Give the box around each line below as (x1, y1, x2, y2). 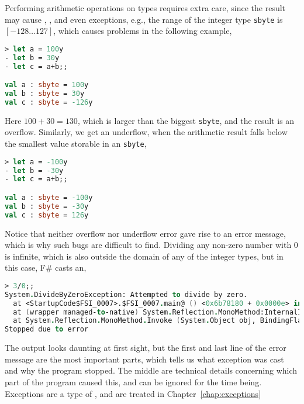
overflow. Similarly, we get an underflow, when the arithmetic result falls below (5, 126, 288, 138)
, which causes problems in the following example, (53, 25, 232, 37)
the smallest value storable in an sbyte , (5, 137, 147, 149)
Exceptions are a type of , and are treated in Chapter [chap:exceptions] (5, 387, 261, 399)
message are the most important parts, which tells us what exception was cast (5, 353, 284, 365)
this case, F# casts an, (5, 261, 87, 274)
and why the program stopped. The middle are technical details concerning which (5, 364, 298, 377)
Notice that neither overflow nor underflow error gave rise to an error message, (5, 227, 286, 239)
